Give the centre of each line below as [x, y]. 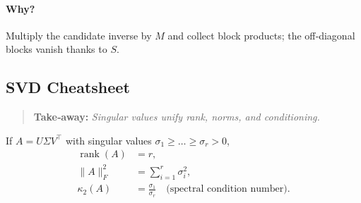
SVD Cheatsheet [68, 87]
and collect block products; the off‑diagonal [261, 35]
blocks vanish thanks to [57, 49]
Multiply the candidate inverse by [79, 35]
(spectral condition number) [227, 189]
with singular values [108, 140]
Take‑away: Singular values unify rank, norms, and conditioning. [177, 117]
